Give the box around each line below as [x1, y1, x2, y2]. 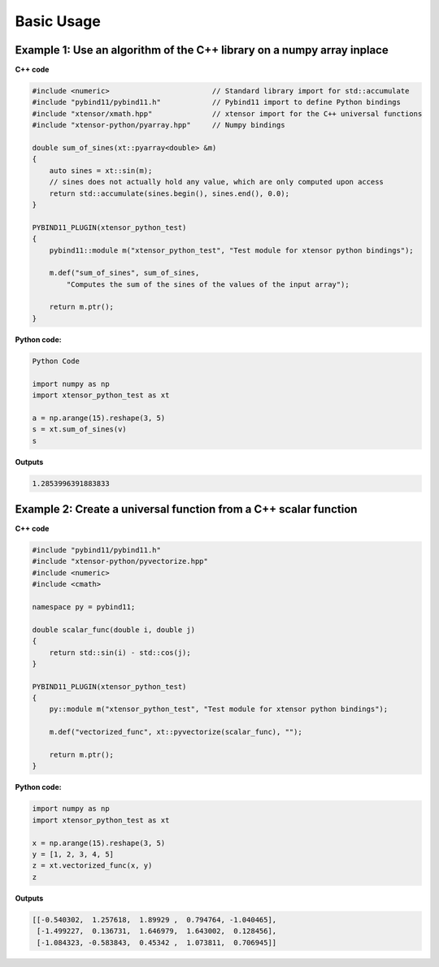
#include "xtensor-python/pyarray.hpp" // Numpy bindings [32, 120, 285, 130]
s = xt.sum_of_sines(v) [32, 425, 128, 434]
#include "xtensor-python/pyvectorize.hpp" [32, 557, 209, 566]
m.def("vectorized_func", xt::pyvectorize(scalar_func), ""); [49, 727, 302, 737]
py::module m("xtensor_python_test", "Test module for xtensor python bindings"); [49, 705, 389, 714]
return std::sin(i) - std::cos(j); [49, 648, 191, 657]
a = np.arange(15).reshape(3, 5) [32, 413, 166, 423]
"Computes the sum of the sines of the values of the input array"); [66, 280, 350, 288]
